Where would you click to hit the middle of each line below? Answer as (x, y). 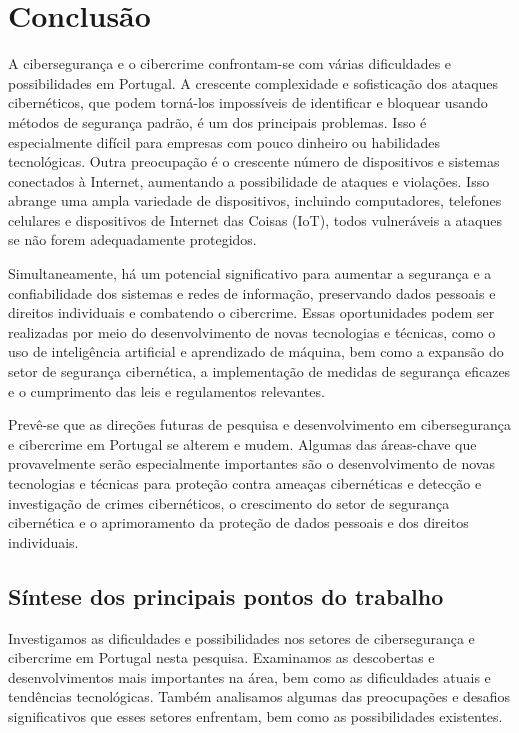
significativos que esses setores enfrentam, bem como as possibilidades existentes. (255, 715)
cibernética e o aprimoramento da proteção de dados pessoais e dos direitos (238, 522)
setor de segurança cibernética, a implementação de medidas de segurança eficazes (259, 371)
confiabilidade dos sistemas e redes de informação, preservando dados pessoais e (252, 292)
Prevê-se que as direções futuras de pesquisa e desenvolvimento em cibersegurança (259, 424)
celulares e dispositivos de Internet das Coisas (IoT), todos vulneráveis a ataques (255, 219)
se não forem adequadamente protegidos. (132, 239)
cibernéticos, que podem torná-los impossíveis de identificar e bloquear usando (248, 102)
